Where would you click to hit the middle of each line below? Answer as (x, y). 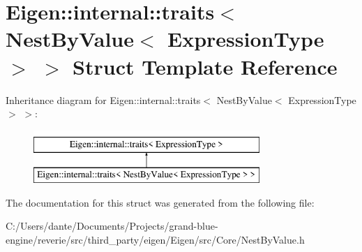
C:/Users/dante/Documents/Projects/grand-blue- (112, 226)
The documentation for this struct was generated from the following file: (160, 202)
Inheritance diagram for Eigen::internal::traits (103, 99)
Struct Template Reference (205, 66)
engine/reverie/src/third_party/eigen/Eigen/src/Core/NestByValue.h (155, 240)
